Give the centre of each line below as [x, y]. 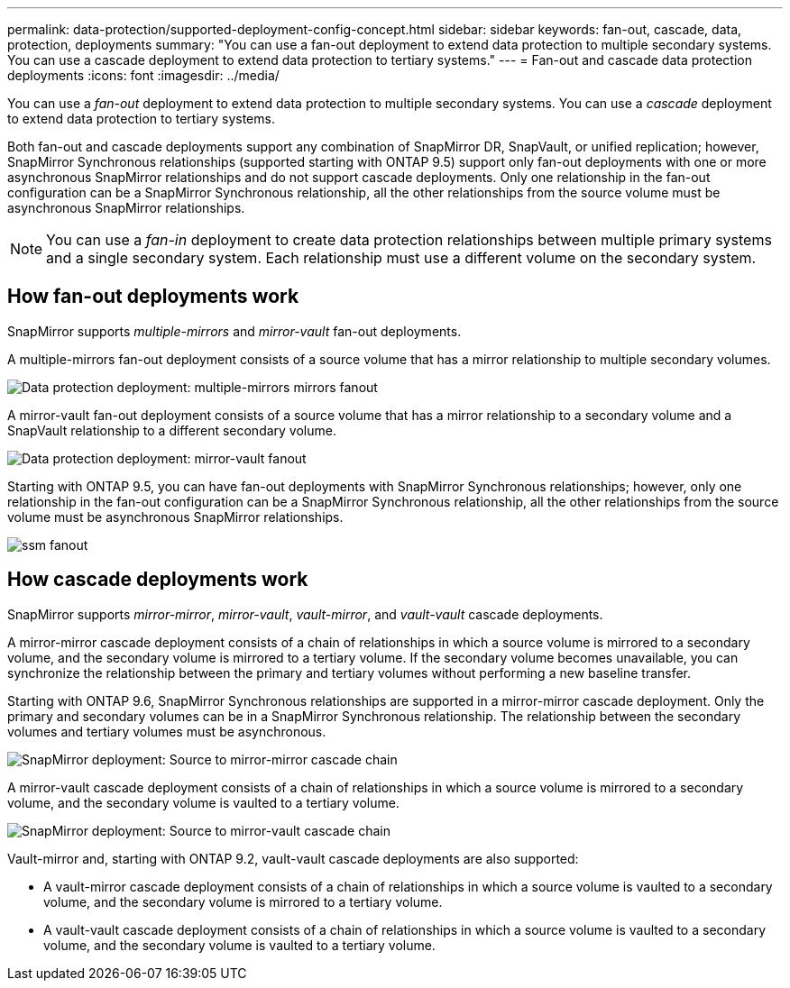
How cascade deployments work [158, 580]
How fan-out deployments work [153, 297]
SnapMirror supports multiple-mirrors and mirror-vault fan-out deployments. [234, 331]
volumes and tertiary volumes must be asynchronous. [167, 731]
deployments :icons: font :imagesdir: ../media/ [143, 75]
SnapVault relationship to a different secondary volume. [172, 430]
